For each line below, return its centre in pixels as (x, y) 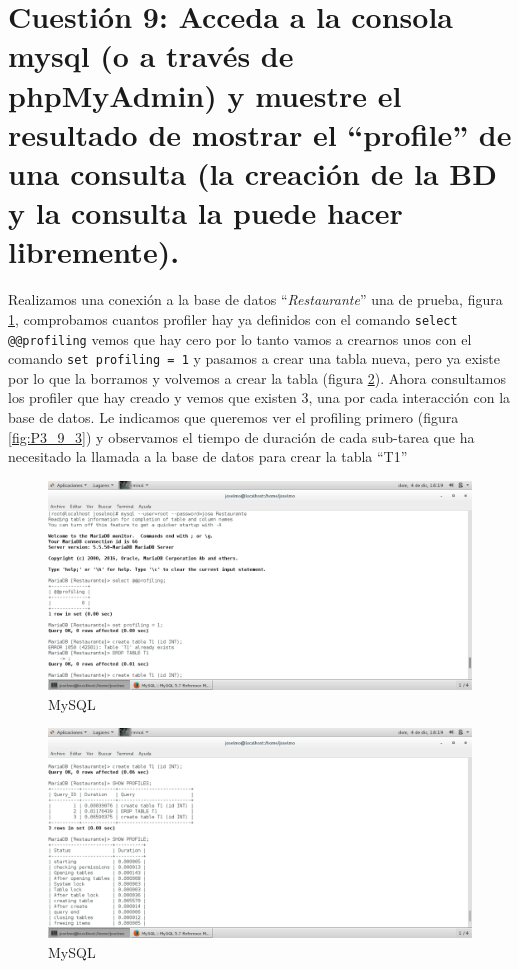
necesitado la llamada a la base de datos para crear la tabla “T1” (208, 456)
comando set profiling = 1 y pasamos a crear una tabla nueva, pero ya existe (254, 358)
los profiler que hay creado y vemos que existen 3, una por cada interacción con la (259, 397)
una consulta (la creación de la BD (252, 172)
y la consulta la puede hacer (205, 212)
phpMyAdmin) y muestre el (205, 94)
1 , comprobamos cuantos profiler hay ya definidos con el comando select (233, 318)
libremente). (94, 251)
